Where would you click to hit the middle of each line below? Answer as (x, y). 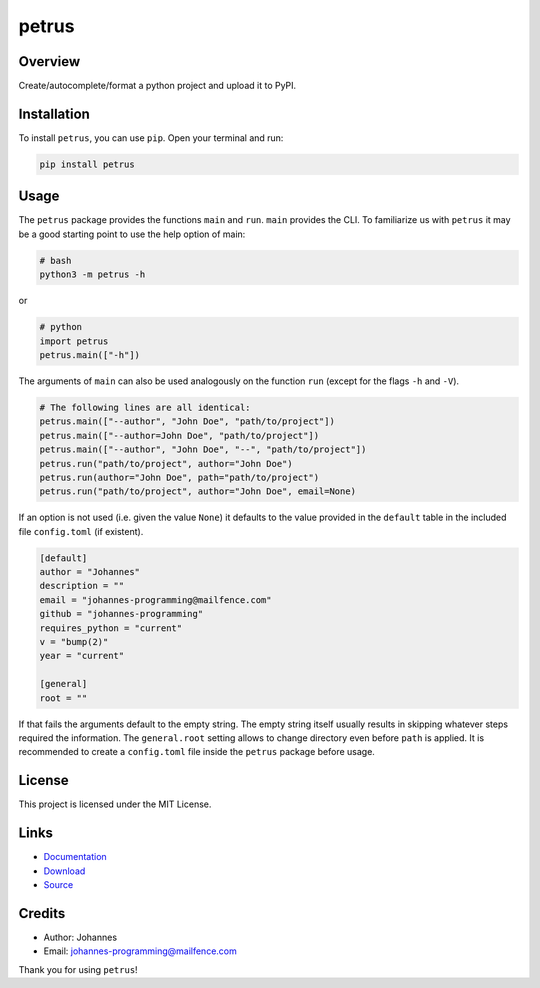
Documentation (75, 857)
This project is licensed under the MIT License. (115, 804)
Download (64, 871)
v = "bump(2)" (74, 641)
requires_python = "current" (111, 628)
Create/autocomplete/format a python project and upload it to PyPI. (157, 86)
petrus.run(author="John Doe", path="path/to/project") (179, 477)
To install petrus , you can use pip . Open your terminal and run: (151, 137)
